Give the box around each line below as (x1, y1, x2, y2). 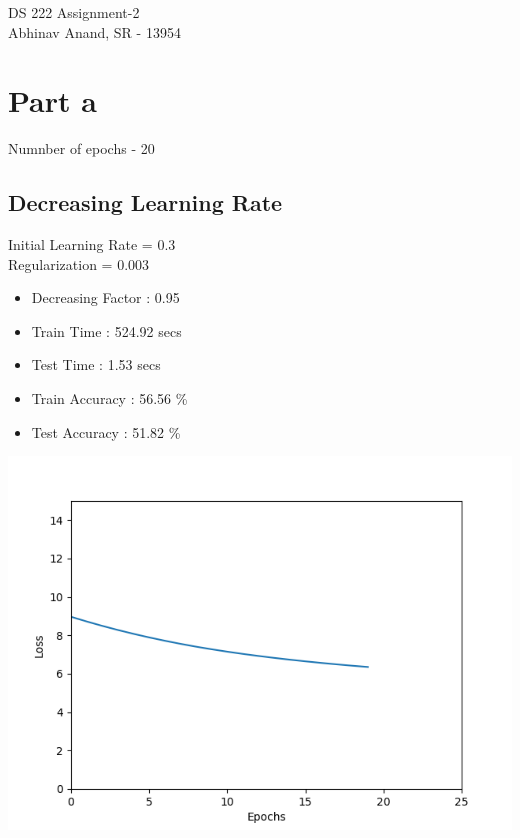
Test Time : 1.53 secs (31, 354, 161, 375)
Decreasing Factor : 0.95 (31, 287, 180, 308)
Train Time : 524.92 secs (31, 320, 182, 341)
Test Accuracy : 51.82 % (31, 421, 181, 442)
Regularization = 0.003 (8, 253, 150, 274)
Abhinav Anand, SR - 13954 (8, 21, 181, 42)
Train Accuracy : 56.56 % (31, 388, 188, 409)
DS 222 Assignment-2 (8, 2, 140, 22)
